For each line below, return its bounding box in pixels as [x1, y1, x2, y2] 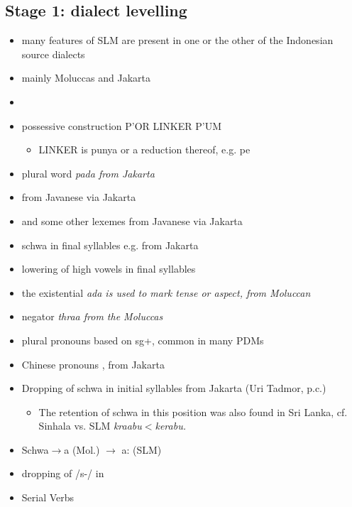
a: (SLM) [121, 442, 162, 457]
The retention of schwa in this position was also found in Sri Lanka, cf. [38, 404, 348, 419]
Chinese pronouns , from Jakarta [21, 356, 165, 371]
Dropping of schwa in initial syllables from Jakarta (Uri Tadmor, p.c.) [21, 381, 326, 396]
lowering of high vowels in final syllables [21, 261, 196, 276]
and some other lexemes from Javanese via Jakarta [21, 213, 243, 228]
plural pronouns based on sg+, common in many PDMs [21, 332, 264, 347]
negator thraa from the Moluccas [21, 309, 163, 324]
